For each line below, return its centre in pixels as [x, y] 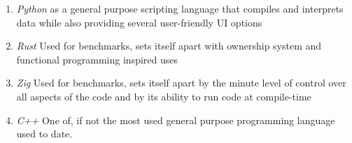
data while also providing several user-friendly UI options [139, 22]
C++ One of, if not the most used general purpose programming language [176, 120]
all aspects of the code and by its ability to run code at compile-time [164, 96]
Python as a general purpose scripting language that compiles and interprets [180, 8]
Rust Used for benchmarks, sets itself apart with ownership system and [169, 46]
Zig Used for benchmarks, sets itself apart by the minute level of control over [181, 83]
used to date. [44, 134]
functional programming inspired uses [97, 59]
